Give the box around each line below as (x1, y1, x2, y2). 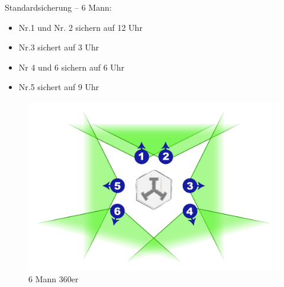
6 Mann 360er (28, 272, 79, 285)
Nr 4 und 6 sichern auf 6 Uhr (18, 60, 125, 73)
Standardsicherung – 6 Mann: (5, 1, 112, 13)
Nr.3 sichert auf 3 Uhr (18, 41, 99, 53)
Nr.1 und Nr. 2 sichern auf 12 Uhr (18, 21, 143, 33)
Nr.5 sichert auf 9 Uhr (18, 81, 99, 93)
